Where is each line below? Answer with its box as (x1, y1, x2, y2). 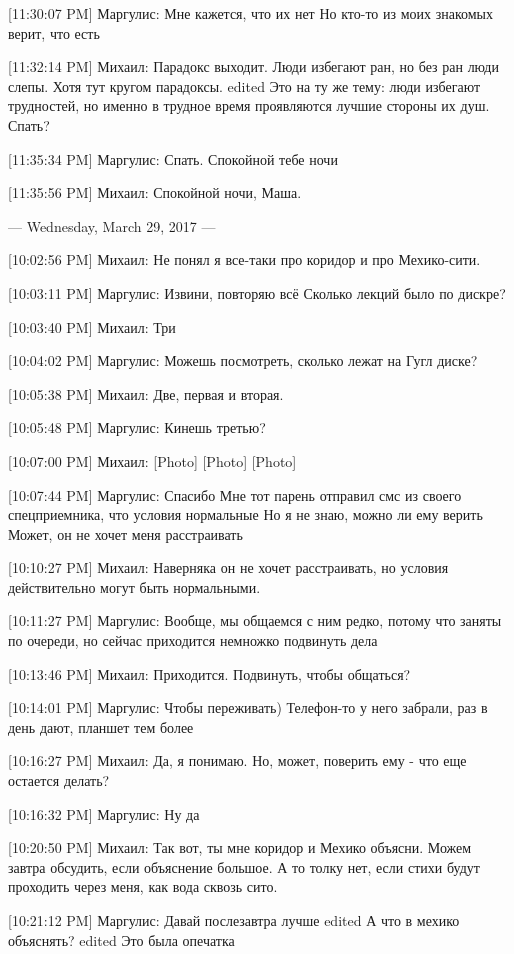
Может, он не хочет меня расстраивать (8, 523, 243, 544)
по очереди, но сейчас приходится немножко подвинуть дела (8, 630, 378, 651)
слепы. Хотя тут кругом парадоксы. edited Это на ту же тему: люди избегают (8, 75, 481, 96)
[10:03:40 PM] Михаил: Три (8, 316, 176, 337)
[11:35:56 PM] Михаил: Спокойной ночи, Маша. (8, 182, 302, 203)
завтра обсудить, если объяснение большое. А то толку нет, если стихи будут (8, 856, 480, 877)
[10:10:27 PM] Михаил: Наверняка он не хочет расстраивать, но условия (8, 557, 449, 578)
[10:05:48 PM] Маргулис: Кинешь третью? (8, 417, 266, 438)
